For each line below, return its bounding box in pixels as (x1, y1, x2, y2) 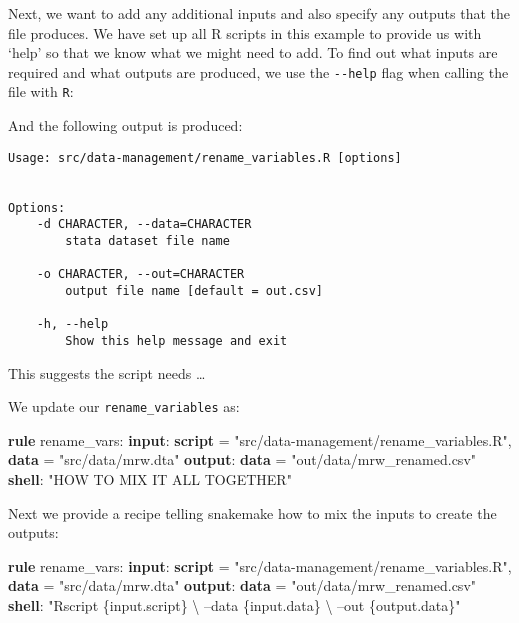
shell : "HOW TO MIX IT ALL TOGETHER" (8, 469, 292, 489)
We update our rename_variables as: (8, 396, 240, 417)
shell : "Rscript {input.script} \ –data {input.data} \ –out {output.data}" (8, 594, 461, 615)
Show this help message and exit (65, 333, 288, 348)
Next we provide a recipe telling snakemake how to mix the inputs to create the (8, 502, 497, 523)
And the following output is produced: (8, 115, 243, 136)
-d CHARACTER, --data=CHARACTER (36, 217, 252, 232)
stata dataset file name (65, 233, 230, 248)
